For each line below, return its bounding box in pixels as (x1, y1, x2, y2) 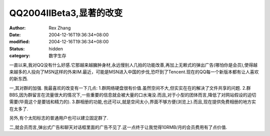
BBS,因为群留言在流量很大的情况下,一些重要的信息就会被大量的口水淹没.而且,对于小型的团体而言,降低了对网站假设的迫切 (9, 92, 256, 98)
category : (9, 53, 30, 59)
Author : (9, 25, 26, 31)
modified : (9, 39, 30, 45)
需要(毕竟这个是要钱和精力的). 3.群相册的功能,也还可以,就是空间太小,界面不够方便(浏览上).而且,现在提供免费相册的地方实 (9, 99, 256, 105)
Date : (9, 31, 21, 37)
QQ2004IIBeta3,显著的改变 (9, 7, 123, 18)
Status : (9, 45, 25, 52)
